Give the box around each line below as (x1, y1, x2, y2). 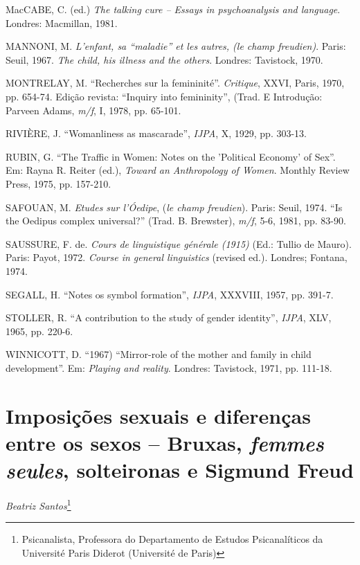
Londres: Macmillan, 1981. (6, 15, 118, 30)
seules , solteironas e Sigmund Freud (6, 456, 354, 485)
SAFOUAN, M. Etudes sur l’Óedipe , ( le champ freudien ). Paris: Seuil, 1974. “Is (6, 199, 343, 214)
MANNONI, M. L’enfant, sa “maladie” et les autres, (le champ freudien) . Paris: (6, 39, 346, 53)
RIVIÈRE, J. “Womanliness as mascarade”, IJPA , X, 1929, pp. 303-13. (6, 126, 307, 141)
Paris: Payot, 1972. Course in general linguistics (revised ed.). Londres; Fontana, (6, 250, 348, 264)
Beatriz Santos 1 (6, 496, 71, 512)
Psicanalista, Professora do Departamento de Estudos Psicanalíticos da (21, 532, 323, 546)
